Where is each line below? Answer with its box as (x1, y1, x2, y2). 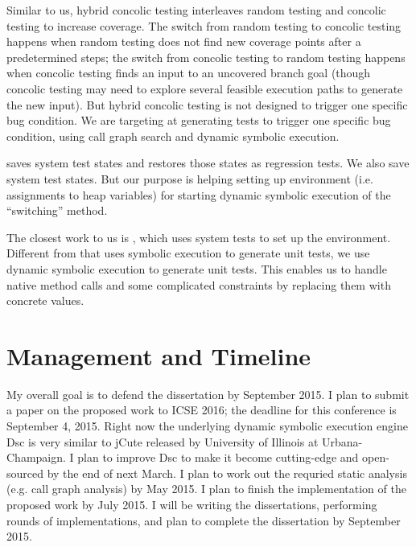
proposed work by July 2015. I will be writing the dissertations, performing (6, 496, 377, 512)
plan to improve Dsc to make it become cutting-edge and (77, 449, 359, 466)
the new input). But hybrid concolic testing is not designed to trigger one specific (6, 96, 408, 113)
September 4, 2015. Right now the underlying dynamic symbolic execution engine (6, 417, 408, 434)
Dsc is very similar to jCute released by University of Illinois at (6, 433, 319, 450)
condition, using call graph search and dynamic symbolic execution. (6, 127, 340, 144)
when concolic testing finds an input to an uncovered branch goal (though (6, 64, 371, 81)
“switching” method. (6, 202, 108, 219)
